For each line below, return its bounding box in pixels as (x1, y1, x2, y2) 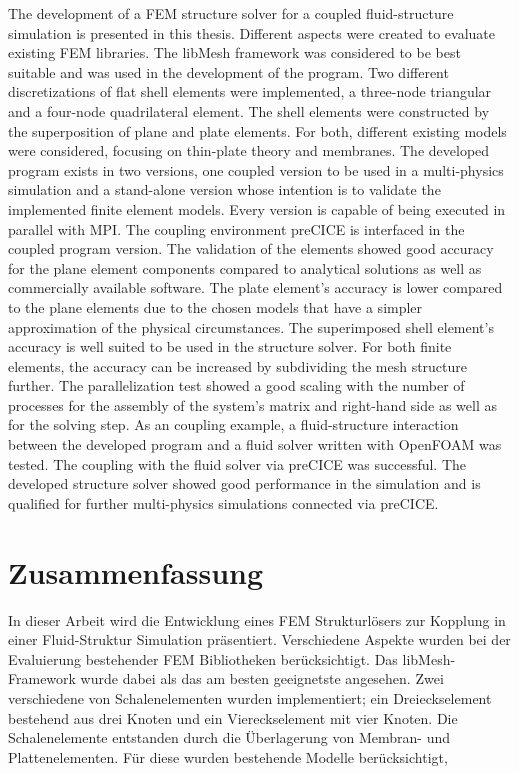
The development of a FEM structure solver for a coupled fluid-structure (8, 3, 454, 23)
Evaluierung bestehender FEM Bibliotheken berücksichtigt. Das (8, 648, 398, 669)
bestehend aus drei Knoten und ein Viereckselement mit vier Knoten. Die (8, 707, 458, 728)
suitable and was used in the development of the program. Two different (8, 61, 449, 82)
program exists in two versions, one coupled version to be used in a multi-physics (8, 159, 504, 180)
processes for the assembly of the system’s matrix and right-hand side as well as (8, 394, 497, 415)
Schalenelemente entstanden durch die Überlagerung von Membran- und (8, 727, 451, 748)
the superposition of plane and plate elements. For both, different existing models (8, 120, 507, 141)
